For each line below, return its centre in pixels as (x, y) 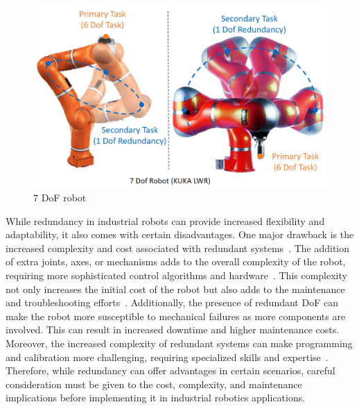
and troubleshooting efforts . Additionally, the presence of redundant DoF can (172, 302)
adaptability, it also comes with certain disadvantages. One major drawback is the (180, 234)
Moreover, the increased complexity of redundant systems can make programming (179, 343)
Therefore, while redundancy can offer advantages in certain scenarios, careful (170, 370)
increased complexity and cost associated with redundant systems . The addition (178, 248)
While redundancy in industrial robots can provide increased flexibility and (165, 220)
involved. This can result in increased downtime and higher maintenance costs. (173, 329)
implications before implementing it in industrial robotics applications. (156, 398)
